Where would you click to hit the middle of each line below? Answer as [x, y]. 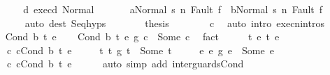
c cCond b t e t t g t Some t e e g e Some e [140, 50]
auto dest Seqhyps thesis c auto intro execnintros [174, 23]
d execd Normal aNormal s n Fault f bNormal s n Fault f [173, 9]
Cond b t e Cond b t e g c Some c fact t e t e [142, 36]
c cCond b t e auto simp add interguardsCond [125, 64]
